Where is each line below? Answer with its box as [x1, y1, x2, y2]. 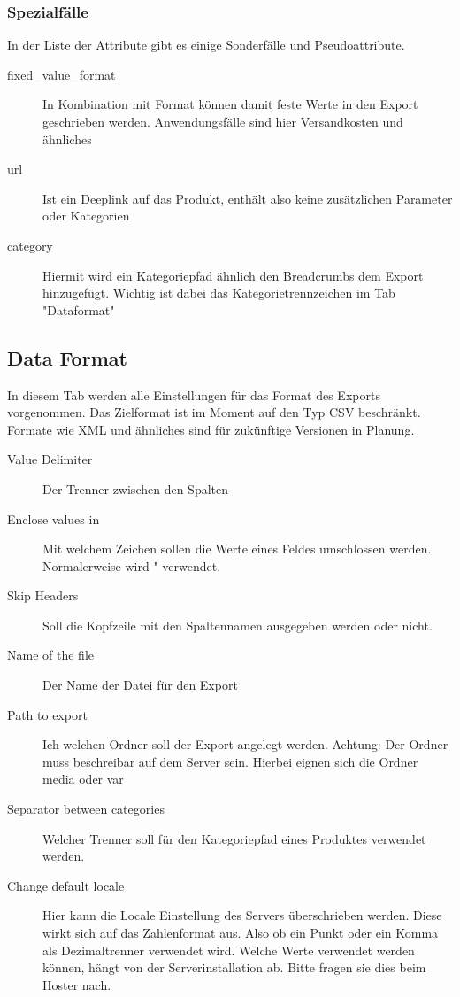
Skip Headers [7, 586, 79, 605]
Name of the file [7, 645, 94, 664]
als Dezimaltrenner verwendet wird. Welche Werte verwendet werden [42, 940, 415, 959]
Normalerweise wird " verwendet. [42, 556, 221, 575]
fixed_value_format [7, 65, 116, 83]
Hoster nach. [42, 975, 111, 993]
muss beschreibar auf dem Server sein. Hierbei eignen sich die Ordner [42, 752, 418, 770]
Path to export [7, 705, 88, 723]
